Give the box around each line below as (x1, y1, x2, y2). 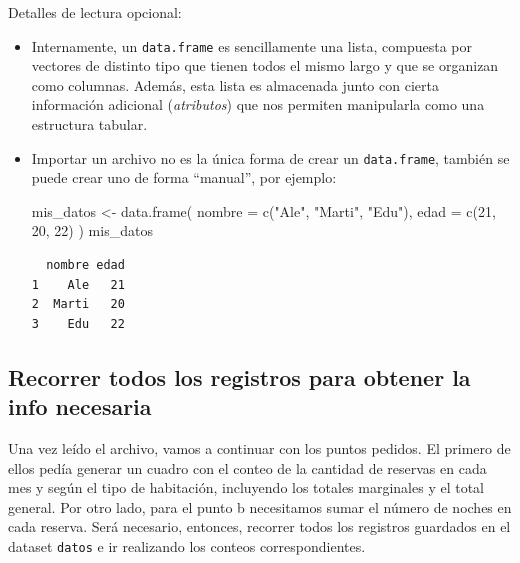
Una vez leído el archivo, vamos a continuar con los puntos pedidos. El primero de (8, 438, 511, 459)
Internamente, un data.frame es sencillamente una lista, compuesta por (31, 35, 473, 56)
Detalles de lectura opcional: (8, 2, 182, 22)
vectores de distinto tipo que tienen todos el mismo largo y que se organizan (31, 55, 499, 76)
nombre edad (46, 258, 125, 273)
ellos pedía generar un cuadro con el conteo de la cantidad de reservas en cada (8, 457, 487, 478)
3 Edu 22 (31, 316, 125, 331)
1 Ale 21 (31, 277, 125, 292)
